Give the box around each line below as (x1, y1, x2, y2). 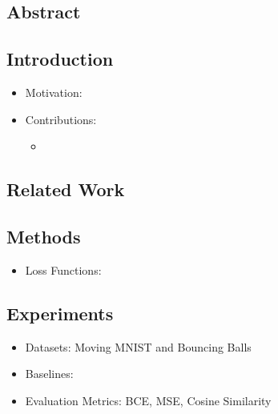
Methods (6, 223, 81, 248)
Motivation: (25, 83, 83, 100)
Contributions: (25, 111, 97, 127)
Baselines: (25, 365, 74, 382)
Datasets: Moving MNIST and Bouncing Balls (25, 338, 252, 355)
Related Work (6, 177, 125, 202)
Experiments (6, 300, 114, 325)
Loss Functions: (25, 261, 102, 278)
